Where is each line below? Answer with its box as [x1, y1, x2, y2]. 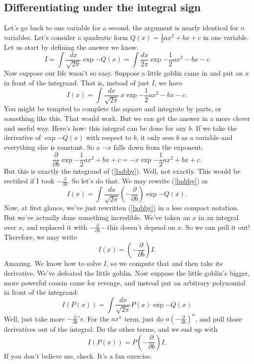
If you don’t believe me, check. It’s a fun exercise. [4, 350, 152, 361]
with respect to [86, 132, 131, 142]
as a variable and [181, 132, 233, 142]
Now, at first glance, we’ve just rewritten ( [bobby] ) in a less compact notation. [4, 202, 239, 213]
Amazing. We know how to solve [4, 258, 102, 268]
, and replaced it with [22, 222, 87, 232]
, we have [154, 77, 183, 87]
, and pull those [195, 313, 242, 324]
